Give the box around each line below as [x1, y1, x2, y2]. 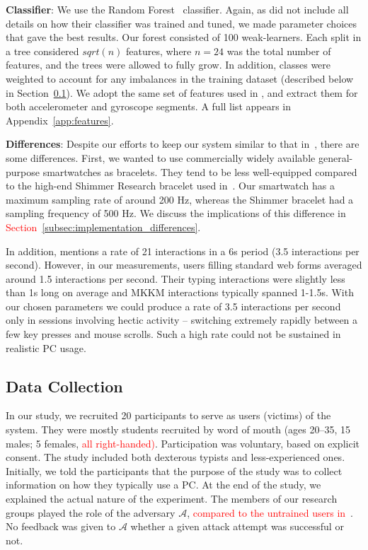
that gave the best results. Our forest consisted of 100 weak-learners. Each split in [6, 30, 362, 45]
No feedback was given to [6, 519, 116, 534]
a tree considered [6, 43, 79, 58]
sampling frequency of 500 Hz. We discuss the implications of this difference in [6, 206, 346, 221]
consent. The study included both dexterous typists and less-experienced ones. [6, 450, 345, 464]
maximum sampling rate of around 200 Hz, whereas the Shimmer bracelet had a [6, 192, 354, 206]
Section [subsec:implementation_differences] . [6, 219, 201, 234]
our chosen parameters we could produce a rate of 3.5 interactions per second [6, 298, 341, 313]
